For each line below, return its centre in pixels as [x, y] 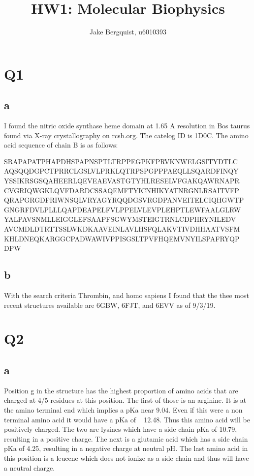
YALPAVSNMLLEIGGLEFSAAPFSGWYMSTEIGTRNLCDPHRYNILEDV [120, 219]
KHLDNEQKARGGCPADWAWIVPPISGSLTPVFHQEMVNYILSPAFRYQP [122, 238]
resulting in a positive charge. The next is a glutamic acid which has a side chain [126, 438]
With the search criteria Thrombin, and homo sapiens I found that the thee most [127, 295]
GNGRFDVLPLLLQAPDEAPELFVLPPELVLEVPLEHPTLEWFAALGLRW [123, 209]
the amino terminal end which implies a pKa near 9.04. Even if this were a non [123, 409]
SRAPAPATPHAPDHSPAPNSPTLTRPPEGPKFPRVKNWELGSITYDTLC [121, 161]
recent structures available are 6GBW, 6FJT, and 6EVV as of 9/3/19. [110, 305]
